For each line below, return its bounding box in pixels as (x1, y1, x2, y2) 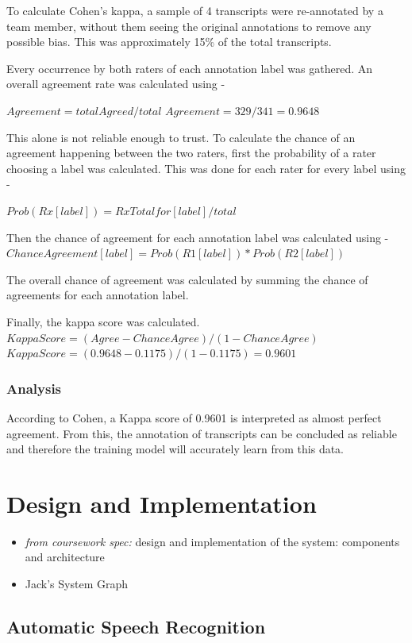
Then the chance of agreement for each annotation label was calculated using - (6, 229, 389, 245)
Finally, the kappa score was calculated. (6, 313, 200, 329)
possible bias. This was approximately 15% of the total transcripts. (6, 33, 332, 50)
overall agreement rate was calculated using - (6, 75, 225, 92)
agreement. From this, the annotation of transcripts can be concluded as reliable (6, 425, 397, 441)
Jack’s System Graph (25, 576, 129, 591)
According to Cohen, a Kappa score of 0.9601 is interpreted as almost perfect (6, 409, 382, 425)
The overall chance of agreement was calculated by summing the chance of (6, 271, 368, 287)
